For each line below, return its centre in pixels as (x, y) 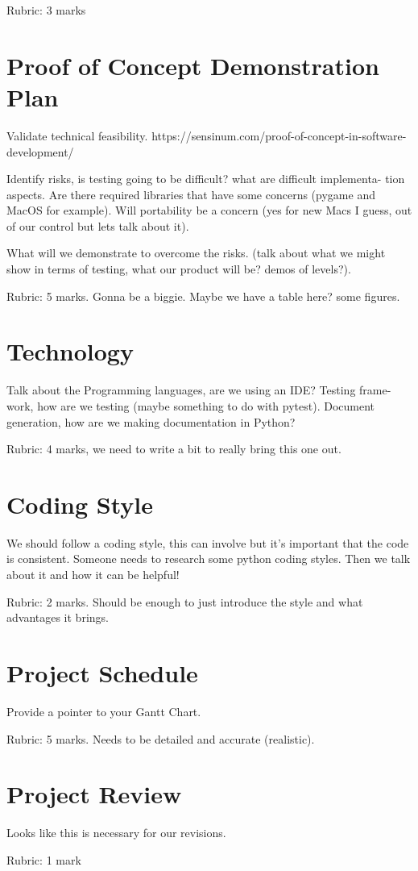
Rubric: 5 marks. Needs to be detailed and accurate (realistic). (161, 738)
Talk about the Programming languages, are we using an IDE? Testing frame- (199, 390)
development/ (40, 151)
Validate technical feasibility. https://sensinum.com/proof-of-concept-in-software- (207, 135)
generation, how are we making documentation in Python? (151, 421)
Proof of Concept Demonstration (193, 65)
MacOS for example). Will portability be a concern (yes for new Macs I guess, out (209, 210)
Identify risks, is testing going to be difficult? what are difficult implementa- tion (206, 179)
